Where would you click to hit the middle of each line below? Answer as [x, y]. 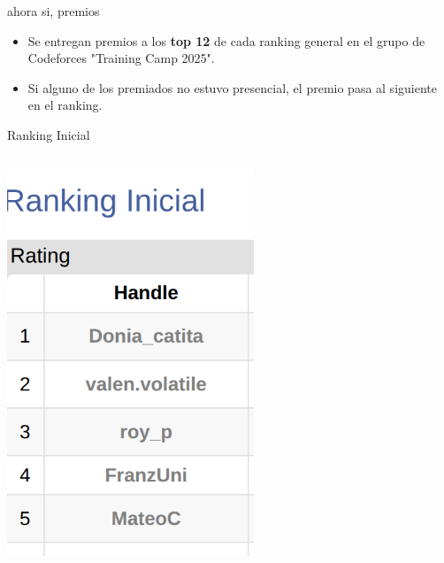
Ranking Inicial [49, 134]
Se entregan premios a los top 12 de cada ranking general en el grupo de [226, 40]
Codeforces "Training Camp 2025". [121, 58]
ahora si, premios [54, 11]
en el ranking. [65, 105]
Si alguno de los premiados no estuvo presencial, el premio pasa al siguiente [232, 87]
